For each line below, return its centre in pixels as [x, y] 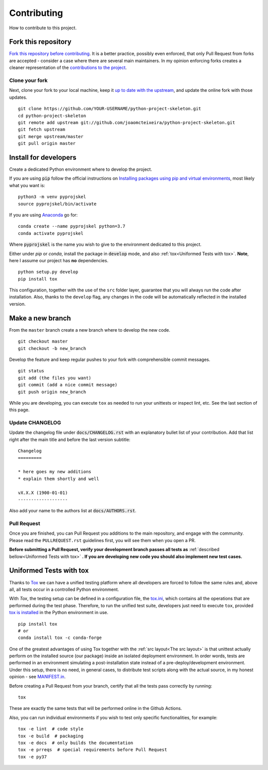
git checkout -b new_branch [52, 348]
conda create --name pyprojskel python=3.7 [72, 226]
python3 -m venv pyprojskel [52, 197]
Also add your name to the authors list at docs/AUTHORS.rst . [73, 511]
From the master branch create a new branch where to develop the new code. [90, 330]
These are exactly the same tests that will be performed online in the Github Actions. [96, 708]
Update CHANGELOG [35, 423]
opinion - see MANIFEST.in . [37, 677]
